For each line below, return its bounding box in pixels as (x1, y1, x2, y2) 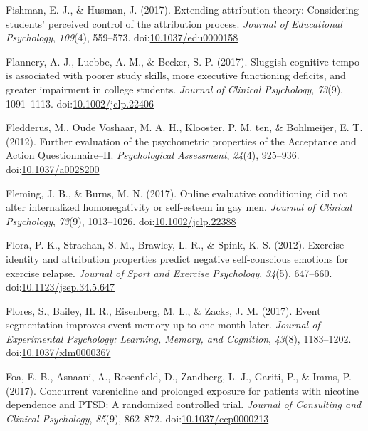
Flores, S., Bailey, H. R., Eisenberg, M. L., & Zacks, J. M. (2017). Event (6, 303, 321, 318)
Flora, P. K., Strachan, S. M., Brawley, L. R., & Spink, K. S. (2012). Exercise (6, 237, 345, 252)
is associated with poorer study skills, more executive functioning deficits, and (6, 68, 346, 83)
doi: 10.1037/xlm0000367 (6, 345, 111, 360)
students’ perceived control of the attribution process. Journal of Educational (6, 16, 342, 31)
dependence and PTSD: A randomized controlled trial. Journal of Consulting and (6, 397, 362, 412)
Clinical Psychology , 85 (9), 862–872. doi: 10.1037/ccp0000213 (6, 410, 269, 425)
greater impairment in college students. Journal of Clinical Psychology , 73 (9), (6, 81, 343, 96)
